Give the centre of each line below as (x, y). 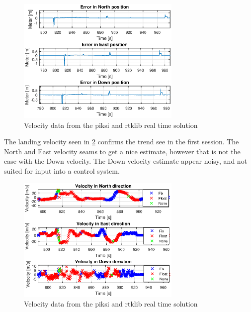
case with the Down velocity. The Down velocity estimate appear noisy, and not (126, 161)
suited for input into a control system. (62, 171)
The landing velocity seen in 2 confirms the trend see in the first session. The (122, 142)
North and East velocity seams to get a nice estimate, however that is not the (122, 151)
